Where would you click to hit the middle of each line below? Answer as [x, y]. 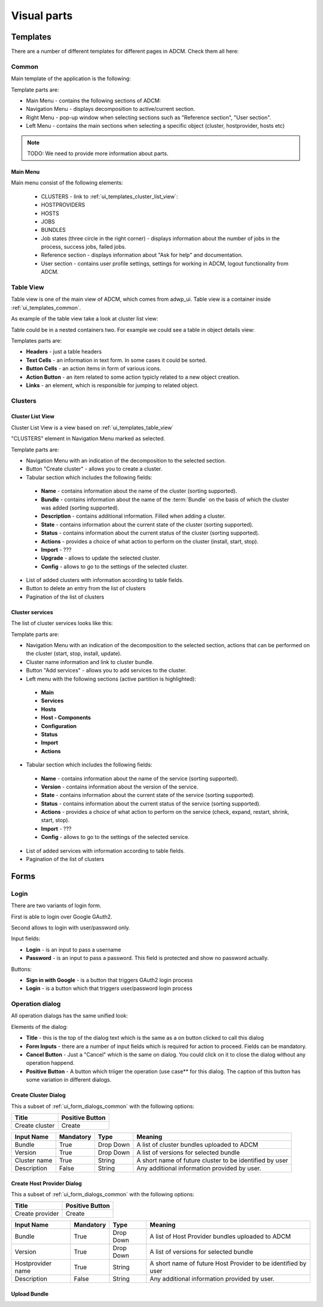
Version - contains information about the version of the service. [120, 787]
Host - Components [66, 718]
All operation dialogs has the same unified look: [69, 1016]
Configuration [59, 726]
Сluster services [32, 612]
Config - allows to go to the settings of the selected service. [115, 837]
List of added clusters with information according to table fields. [105, 580]
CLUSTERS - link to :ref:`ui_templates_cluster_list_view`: [109, 196]
